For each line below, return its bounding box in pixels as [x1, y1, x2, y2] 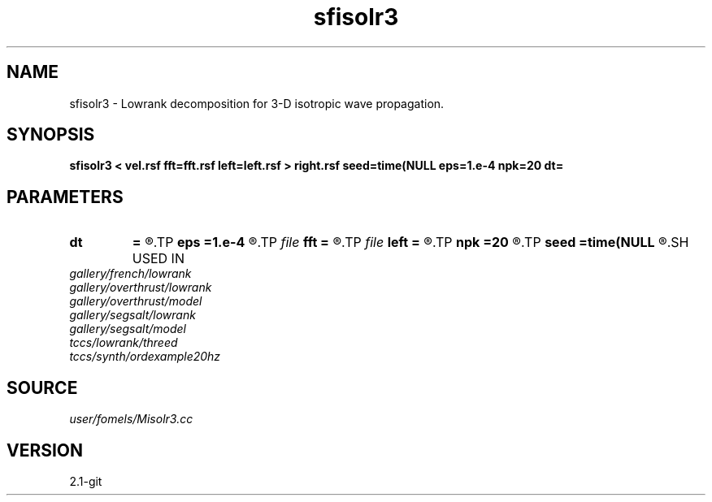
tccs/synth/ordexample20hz [69, 349, 221, 364]
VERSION [7, 439, 84, 461]
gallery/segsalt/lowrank [69, 308, 196, 322]
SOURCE [7, 377, 78, 398]
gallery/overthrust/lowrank [69, 280, 212, 295]
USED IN [132, 250, 185, 267]
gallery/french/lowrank [69, 266, 192, 281]
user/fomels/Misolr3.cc [69, 412, 193, 426]
